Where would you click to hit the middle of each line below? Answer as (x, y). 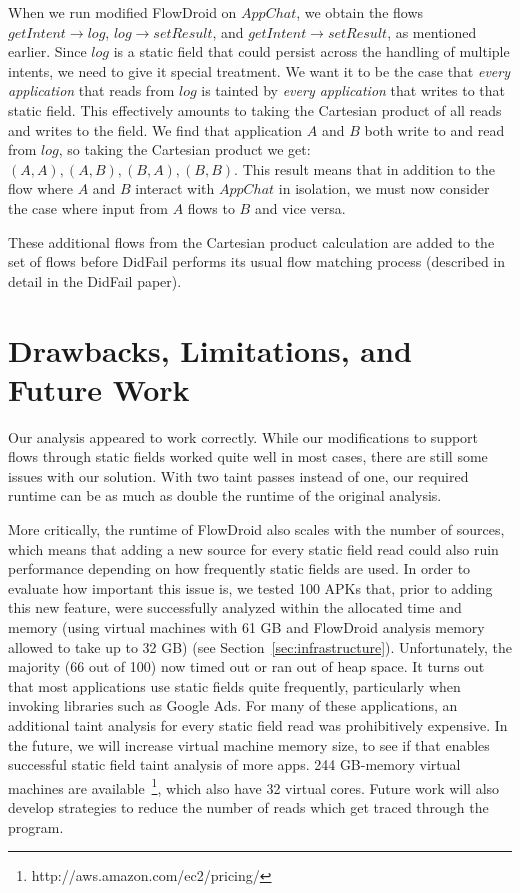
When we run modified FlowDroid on (122, 12)
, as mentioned (432, 31)
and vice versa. (300, 207)
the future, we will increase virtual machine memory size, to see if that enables (249, 744)
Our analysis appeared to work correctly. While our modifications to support (243, 436)
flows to (211, 207)
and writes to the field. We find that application (155, 129)
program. (36, 826)
